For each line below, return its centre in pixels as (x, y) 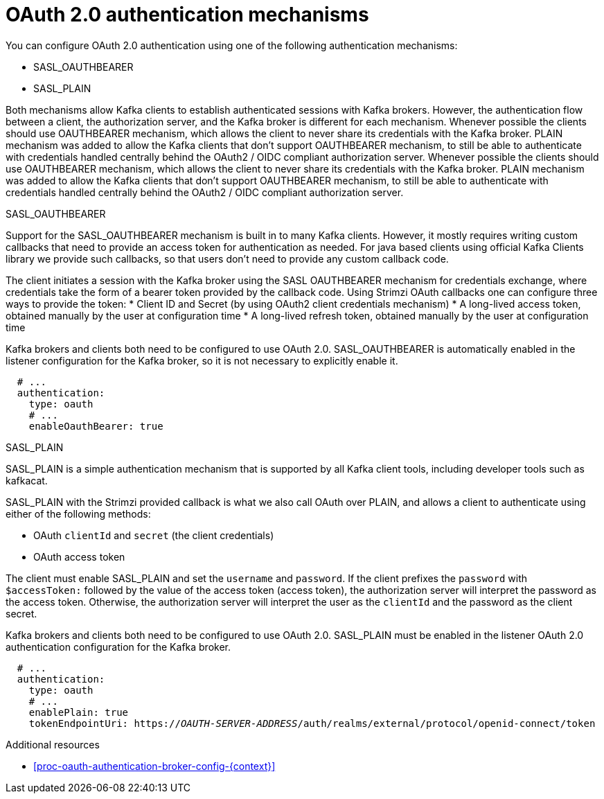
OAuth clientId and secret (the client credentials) (154, 535)
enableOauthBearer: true (96, 426)
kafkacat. (27, 480)
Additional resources (53, 744)
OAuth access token (79, 556)
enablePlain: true (79, 712)
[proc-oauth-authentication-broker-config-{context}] (154, 766)
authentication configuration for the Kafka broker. (118, 647)
